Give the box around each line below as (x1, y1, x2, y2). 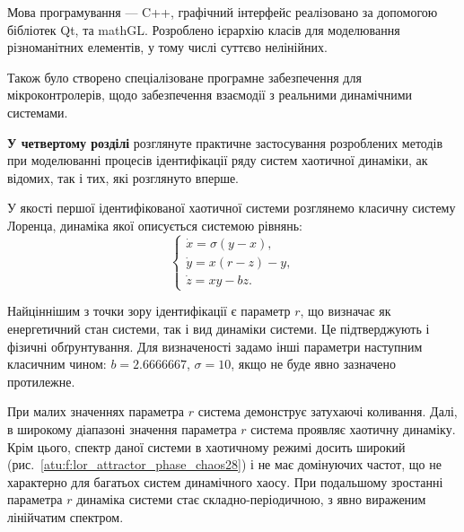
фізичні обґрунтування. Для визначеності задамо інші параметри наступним (7, 336, 423, 355)
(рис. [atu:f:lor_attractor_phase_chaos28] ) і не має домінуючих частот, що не (7, 455, 442, 474)
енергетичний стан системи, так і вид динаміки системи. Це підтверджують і (7, 318, 430, 337)
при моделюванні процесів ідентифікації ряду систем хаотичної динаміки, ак (7, 151, 428, 170)
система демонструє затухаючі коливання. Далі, (197, 402, 458, 421)
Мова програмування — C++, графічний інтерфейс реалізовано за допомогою (7, 3, 438, 21)
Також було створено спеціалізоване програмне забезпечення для (7, 67, 362, 86)
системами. (7, 102, 68, 121)
